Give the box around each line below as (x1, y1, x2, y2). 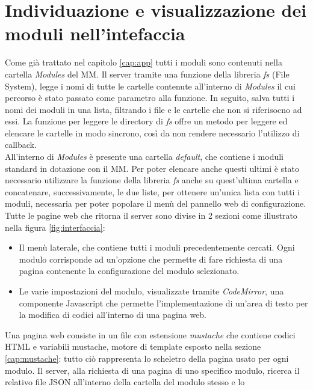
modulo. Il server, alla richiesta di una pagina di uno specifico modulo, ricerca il (5, 364, 300, 376)
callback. (5, 138, 37, 151)
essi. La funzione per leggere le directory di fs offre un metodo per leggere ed (5, 115, 288, 127)
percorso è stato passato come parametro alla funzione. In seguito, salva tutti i (5, 91, 295, 104)
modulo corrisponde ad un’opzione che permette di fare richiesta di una (19, 252, 283, 265)
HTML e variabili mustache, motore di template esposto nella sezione (5, 340, 261, 353)
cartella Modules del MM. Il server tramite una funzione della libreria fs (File (5, 67, 290, 80)
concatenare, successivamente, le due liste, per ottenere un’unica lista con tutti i (5, 185, 300, 198)
